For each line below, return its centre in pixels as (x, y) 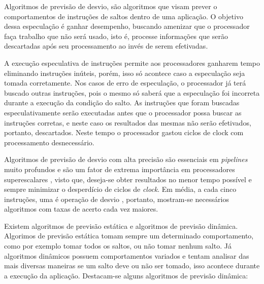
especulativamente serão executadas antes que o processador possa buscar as (123, 112)
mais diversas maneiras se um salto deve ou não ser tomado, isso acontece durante (132, 266)
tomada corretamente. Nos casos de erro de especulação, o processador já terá (125, 83)
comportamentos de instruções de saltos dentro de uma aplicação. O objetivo (124, 16)
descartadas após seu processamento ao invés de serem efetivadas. (106, 46)
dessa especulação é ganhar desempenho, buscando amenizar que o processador (127, 26)
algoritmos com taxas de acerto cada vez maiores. (81, 209)
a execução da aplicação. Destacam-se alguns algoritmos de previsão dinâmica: (126, 275)
